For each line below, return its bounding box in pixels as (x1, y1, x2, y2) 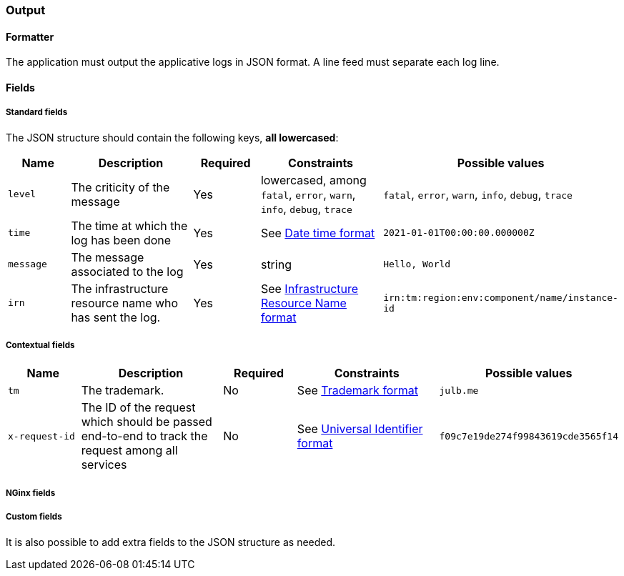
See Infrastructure (260, 281, 359, 296)
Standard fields (6, 107, 68, 118)
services (81, 457, 127, 472)
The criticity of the (71, 179, 170, 194)
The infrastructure (71, 281, 169, 296)
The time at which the (71, 218, 188, 233)
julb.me (439, 384, 479, 396)
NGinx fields (6, 487, 56, 498)
